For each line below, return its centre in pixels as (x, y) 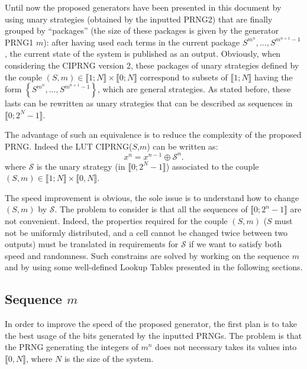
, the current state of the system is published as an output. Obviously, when (143, 54)
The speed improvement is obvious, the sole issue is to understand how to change (152, 197)
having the (274, 77)
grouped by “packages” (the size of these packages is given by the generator (142, 30)
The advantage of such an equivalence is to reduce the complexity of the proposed (153, 135)
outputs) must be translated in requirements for (92, 244)
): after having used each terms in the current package (142, 42)
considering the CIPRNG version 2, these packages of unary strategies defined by (152, 65)
